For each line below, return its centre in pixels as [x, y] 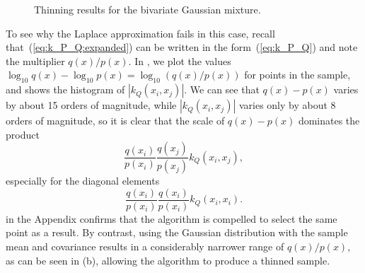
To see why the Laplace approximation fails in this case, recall [140, 33]
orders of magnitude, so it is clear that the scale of [115, 121]
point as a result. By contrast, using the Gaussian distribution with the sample [177, 232]
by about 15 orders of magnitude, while [91, 105]
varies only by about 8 [287, 105]
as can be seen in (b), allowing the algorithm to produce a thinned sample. [168, 260]
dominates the [329, 121]
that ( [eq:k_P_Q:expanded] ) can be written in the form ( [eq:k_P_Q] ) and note [182, 47]
